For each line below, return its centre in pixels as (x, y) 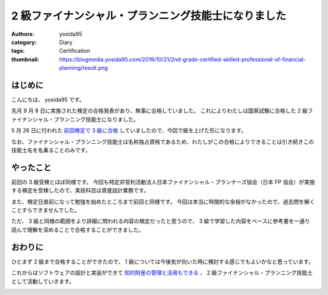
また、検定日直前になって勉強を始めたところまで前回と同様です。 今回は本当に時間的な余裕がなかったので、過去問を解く (163, 202)
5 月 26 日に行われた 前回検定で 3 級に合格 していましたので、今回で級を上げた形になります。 (129, 131)
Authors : (23, 34)
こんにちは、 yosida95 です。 (48, 100)
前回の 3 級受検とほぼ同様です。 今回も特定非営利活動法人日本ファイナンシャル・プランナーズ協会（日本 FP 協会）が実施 (163, 181)
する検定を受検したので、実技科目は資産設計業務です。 (80, 191)
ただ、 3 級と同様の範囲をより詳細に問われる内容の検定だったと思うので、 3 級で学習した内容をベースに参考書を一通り (161, 221)
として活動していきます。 (43, 281)
